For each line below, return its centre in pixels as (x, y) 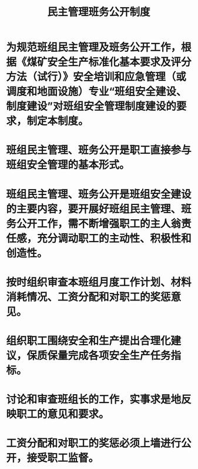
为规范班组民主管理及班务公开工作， (94, 47)
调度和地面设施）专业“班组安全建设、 (96, 92)
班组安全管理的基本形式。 (68, 165)
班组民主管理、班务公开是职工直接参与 (99, 150)
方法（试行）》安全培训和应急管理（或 (96, 77)
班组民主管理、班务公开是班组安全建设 (99, 194)
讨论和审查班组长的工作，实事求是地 (94, 400)
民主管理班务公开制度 (98, 12)
